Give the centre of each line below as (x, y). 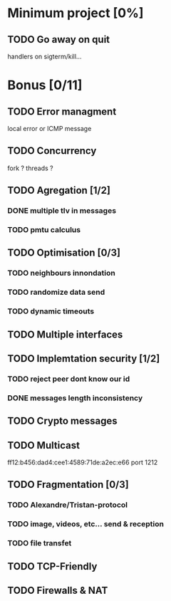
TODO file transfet (40, 543)
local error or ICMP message (50, 129)
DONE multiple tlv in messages (62, 211)
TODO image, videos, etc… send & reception (85, 524)
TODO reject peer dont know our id (69, 379)
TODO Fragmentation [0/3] (68, 485)
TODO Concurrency (52, 151)
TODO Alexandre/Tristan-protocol (68, 505)
